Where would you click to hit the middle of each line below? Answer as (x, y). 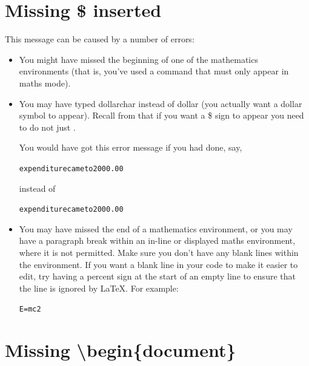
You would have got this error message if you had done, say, (131, 147)
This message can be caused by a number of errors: (100, 39)
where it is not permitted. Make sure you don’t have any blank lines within (159, 252)
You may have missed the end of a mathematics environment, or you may (156, 228)
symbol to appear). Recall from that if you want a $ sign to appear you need (161, 115)
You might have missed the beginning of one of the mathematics (138, 59)
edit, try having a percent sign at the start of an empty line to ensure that (157, 276)
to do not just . (47, 127)
